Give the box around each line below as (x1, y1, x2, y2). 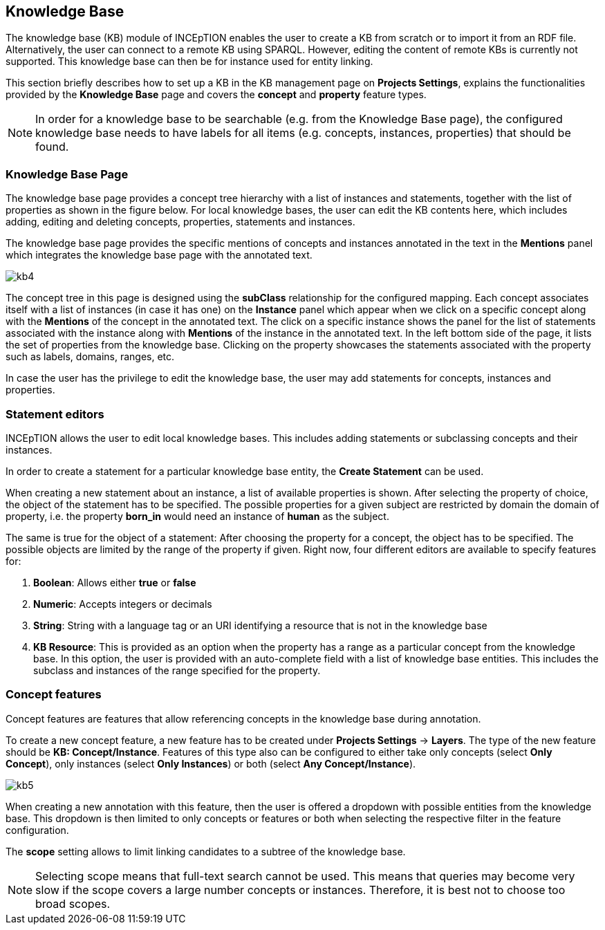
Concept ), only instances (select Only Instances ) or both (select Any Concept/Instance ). (6, 757, 416, 770)
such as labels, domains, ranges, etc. (6, 351, 175, 363)
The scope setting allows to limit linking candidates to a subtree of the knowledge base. (6, 845, 406, 857)
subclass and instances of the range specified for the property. (33, 664, 321, 676)
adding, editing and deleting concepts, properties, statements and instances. (6, 216, 355, 228)
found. (35, 140, 69, 154)
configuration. (6, 824, 69, 836)
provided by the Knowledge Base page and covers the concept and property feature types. (6, 89, 427, 101)
